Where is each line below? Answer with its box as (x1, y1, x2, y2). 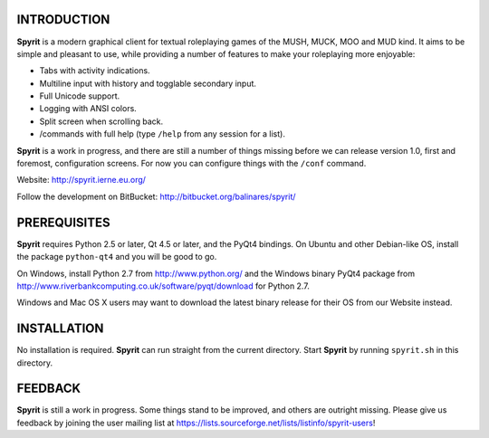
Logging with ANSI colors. (39, 103, 138, 114)
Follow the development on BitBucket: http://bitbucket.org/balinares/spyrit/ (16, 191, 296, 202)
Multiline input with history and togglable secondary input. (39, 78, 257, 89)
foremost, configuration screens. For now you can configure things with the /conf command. (16, 158, 367, 169)
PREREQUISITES (16, 214, 110, 230)
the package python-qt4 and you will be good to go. (16, 252, 217, 262)
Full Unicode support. (39, 90, 120, 101)
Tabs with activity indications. (39, 65, 150, 76)
